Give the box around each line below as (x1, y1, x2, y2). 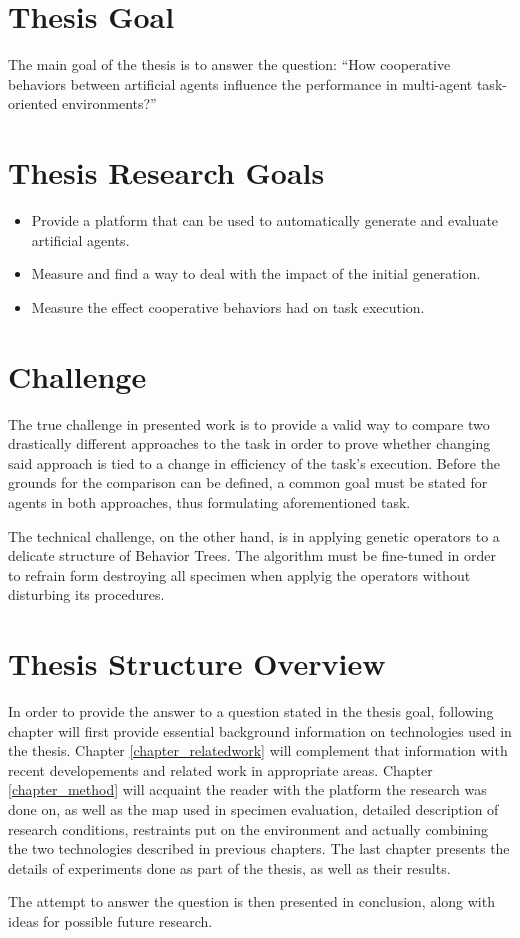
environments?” (62, 93, 157, 114)
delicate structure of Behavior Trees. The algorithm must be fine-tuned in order (8, 545, 496, 566)
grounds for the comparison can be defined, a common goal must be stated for (8, 472, 488, 493)
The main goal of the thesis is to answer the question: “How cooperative (8, 54, 451, 75)
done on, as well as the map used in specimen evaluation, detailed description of (8, 798, 499, 819)
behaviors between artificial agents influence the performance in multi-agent (8, 73, 473, 94)
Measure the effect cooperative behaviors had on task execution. (31, 296, 425, 317)
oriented (8, 93, 58, 114)
